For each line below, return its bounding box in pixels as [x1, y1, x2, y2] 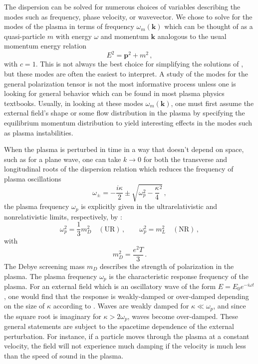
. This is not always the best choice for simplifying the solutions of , [35, 58, 244, 69]
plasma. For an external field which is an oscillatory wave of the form [4, 281, 216, 291]
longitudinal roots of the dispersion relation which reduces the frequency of [4, 163, 234, 174]
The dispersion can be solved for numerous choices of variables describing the [4, 1, 241, 11]
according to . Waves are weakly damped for [53, 300, 189, 311]
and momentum [100, 30, 149, 41]
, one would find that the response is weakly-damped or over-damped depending [4, 290, 249, 301]
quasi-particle [4, 30, 45, 41]
